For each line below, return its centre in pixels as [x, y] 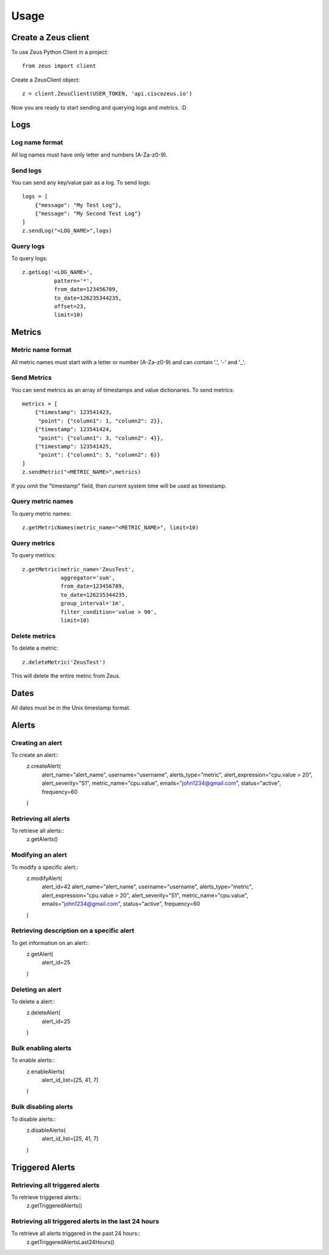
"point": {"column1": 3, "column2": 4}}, [101, 438]
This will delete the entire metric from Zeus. [66, 675]
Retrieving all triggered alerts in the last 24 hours [85, 1222]
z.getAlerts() [42, 839]
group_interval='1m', [93, 603]
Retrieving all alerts [41, 818]
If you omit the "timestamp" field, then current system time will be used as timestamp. [119, 486]
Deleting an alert [36, 990]
